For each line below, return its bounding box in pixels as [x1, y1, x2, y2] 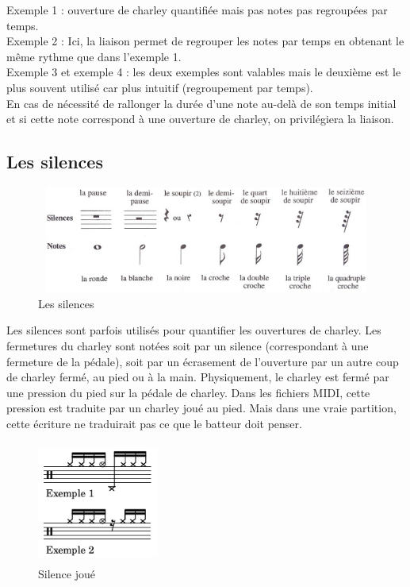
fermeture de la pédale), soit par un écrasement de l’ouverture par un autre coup [6, 353, 399, 369]
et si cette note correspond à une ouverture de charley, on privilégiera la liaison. [6, 110, 394, 127]
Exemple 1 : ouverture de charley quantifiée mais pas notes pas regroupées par [6, 2, 388, 17]
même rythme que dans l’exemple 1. [6, 48, 182, 64]
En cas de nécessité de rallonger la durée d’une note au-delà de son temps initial [6, 95, 397, 111]
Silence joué [38, 566, 95, 582]
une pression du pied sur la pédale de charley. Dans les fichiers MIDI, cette [6, 384, 370, 400]
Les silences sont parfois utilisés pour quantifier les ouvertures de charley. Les [6, 322, 381, 338]
